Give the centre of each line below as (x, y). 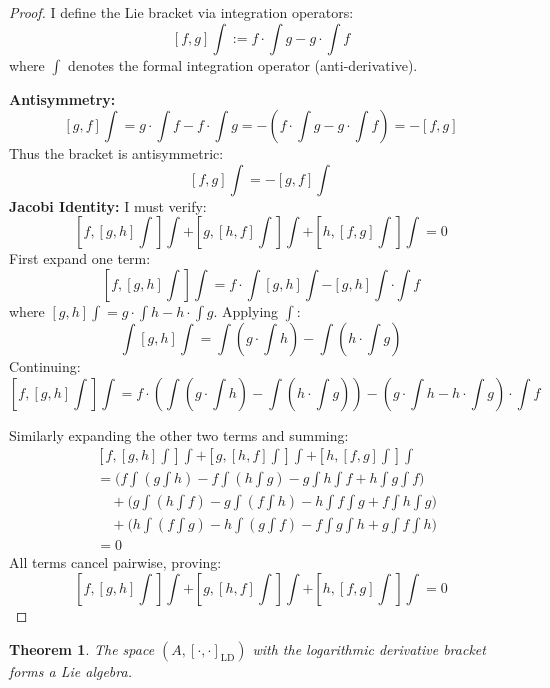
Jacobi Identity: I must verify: (108, 205)
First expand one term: (80, 258)
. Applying (246, 310)
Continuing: (45, 365)
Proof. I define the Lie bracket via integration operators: (181, 12)
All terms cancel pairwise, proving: (115, 562)
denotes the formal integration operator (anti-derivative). (243, 64)
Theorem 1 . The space (82, 648)
